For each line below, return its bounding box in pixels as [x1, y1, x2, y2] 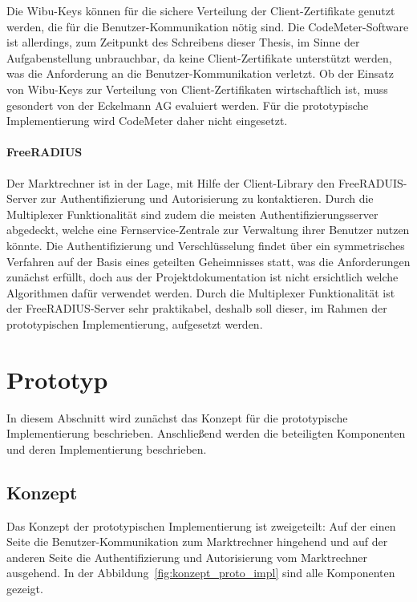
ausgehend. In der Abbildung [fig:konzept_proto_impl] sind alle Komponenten [6, 564, 395, 581]
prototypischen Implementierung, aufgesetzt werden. [6, 315, 263, 332]
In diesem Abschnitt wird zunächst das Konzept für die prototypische [6, 409, 348, 426]
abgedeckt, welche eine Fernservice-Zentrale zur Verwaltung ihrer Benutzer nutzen [6, 221, 410, 238]
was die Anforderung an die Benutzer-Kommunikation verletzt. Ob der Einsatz [6, 65, 394, 82]
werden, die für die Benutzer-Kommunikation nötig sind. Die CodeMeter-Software [6, 18, 409, 34]
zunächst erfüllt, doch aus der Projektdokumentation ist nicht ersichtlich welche [6, 269, 399, 285]
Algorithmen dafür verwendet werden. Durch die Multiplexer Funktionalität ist [6, 284, 395, 301]
